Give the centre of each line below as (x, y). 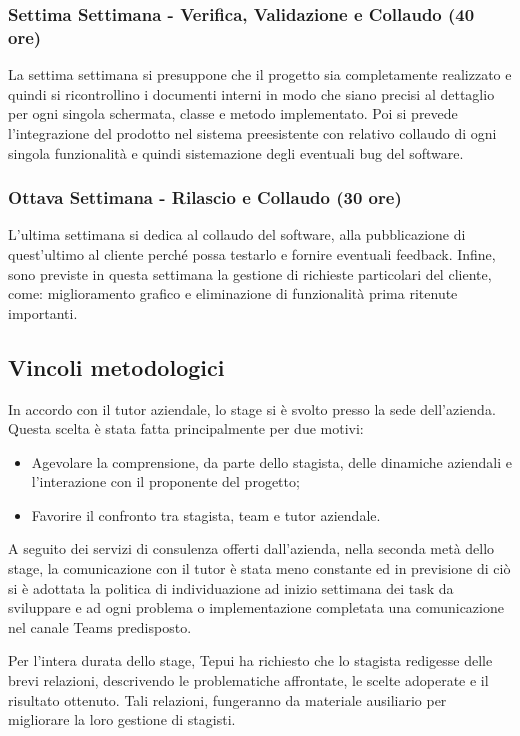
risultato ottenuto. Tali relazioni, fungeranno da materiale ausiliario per (227, 699)
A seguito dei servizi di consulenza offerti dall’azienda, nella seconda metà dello (251, 548)
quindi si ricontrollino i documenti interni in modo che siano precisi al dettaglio (251, 93)
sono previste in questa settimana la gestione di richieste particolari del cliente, (250, 273)
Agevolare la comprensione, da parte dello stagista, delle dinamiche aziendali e (272, 461)
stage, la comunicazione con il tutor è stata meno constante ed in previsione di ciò (259, 568)
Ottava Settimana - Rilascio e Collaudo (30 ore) (205, 197)
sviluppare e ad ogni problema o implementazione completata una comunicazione (256, 607)
